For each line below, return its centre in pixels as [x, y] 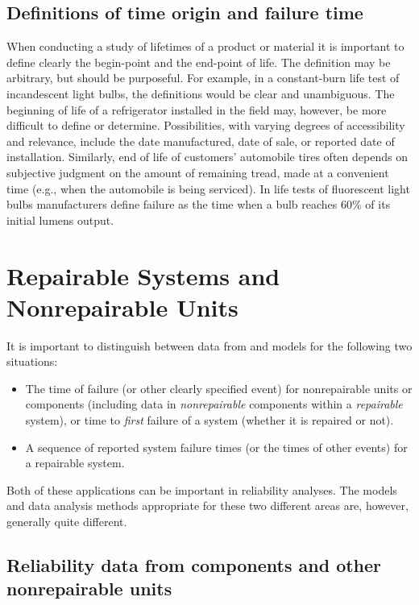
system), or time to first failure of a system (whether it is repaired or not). [209, 420]
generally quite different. [67, 521]
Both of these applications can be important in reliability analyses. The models [202, 489]
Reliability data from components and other [194, 564]
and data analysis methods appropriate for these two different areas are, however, [207, 506]
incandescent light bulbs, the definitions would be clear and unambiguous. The [201, 93]
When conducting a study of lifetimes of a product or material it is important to [205, 46]
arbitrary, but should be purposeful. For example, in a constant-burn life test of [203, 78]
